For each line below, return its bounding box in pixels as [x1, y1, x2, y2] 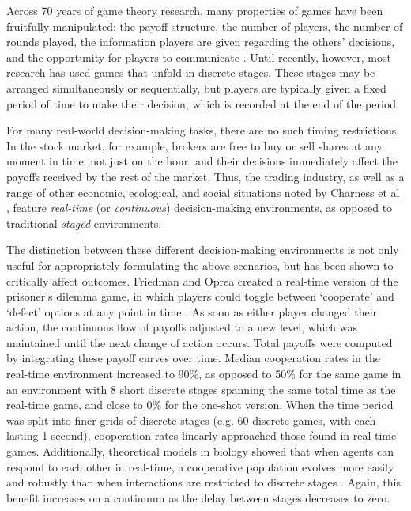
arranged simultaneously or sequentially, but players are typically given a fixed [6, 79, 386, 96]
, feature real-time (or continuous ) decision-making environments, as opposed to [6, 199, 393, 216]
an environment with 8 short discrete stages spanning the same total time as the [6, 380, 396, 397]
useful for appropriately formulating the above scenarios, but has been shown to [6, 256, 394, 273]
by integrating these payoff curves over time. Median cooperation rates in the [6, 350, 380, 366]
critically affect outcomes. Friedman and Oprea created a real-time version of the [6, 272, 398, 289]
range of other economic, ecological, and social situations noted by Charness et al [6, 184, 400, 200]
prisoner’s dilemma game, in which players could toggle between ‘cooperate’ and [6, 288, 394, 305]
